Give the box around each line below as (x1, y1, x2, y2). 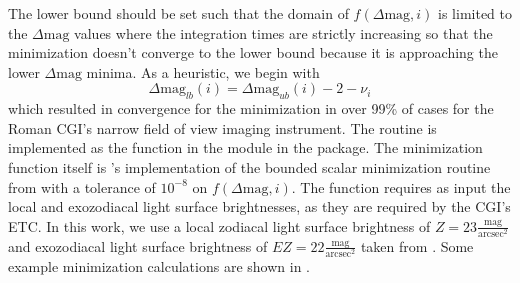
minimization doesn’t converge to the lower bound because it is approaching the (8, 42, 498, 63)
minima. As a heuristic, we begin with (86, 61, 320, 82)
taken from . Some (360, 235, 474, 256)
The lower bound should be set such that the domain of (8, 3, 349, 23)
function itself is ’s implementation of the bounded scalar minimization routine (8, 156, 491, 177)
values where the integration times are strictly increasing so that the (74, 22, 493, 43)
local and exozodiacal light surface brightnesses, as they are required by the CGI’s (8, 196, 511, 217)
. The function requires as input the (291, 176, 511, 197)
